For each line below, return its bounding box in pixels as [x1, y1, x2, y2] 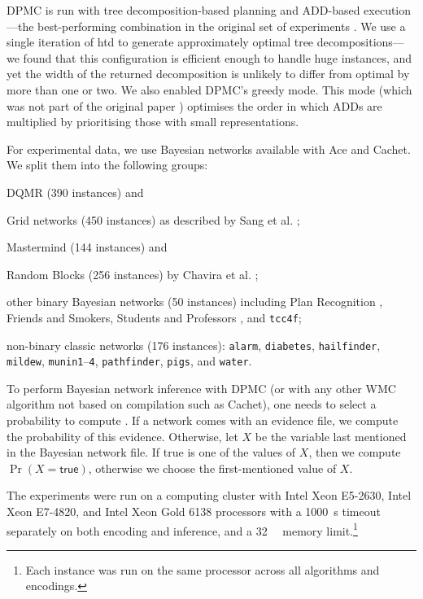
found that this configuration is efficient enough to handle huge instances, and [23, 49, 412, 66]
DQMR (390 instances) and [7, 183, 144, 200]
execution [364, 2, 412, 18]
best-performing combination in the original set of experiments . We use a [37, 17, 406, 34]
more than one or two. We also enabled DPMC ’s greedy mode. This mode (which [7, 81, 412, 98]
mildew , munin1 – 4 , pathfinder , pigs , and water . [7, 352, 252, 369]
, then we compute [308, 444, 401, 461]
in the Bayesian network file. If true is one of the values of [7, 444, 296, 461]
